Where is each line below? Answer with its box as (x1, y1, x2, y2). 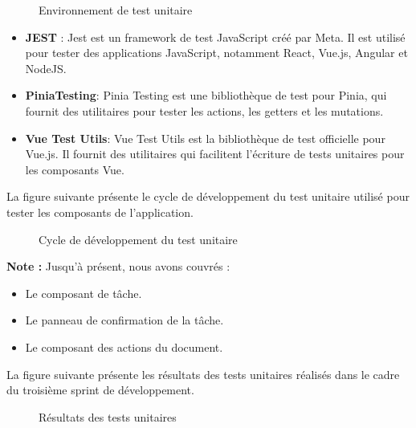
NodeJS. (25, 59, 67, 76)
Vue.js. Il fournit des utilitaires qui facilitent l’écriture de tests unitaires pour (25, 145, 405, 162)
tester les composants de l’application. (6, 203, 194, 220)
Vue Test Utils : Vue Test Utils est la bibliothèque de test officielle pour (25, 129, 385, 146)
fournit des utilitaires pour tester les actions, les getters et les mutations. (25, 102, 384, 119)
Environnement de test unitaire (39, 2, 193, 18)
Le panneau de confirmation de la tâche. (25, 312, 224, 328)
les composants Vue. (25, 161, 124, 177)
